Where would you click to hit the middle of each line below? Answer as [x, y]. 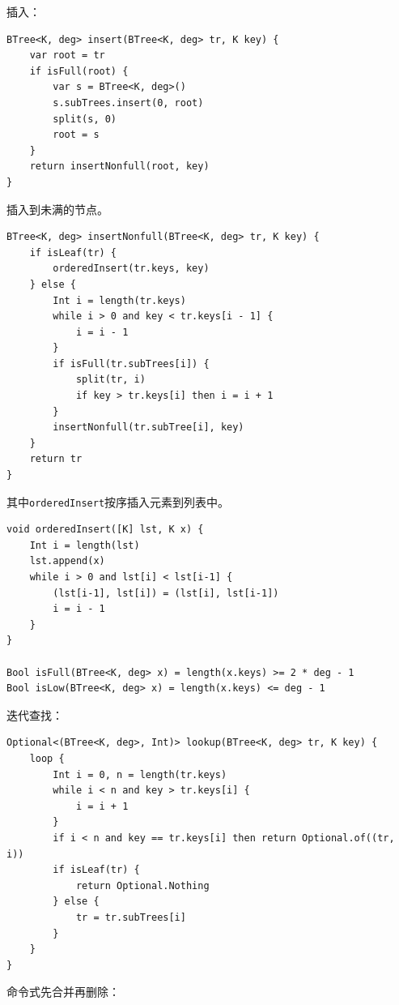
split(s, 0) [85, 119]
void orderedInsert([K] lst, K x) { [105, 530]
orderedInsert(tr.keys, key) [131, 269]
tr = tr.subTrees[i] [131, 917]
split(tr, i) [110, 380]
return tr [56, 459]
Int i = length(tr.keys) [119, 300]
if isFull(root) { [79, 71]
